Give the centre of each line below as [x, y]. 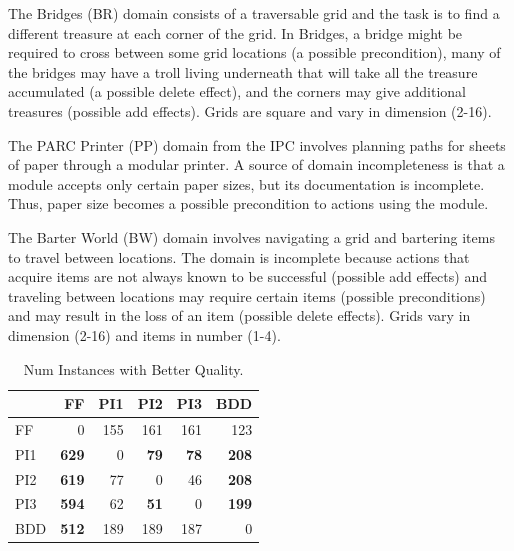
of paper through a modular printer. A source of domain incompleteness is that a [256, 164]
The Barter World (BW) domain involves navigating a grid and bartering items [251, 236]
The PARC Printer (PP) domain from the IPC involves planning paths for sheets [257, 144]
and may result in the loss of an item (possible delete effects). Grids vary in [239, 315]
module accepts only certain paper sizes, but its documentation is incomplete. [246, 183]
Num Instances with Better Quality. [133, 368]
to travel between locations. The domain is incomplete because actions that [239, 256]
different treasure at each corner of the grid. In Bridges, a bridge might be [235, 32]
